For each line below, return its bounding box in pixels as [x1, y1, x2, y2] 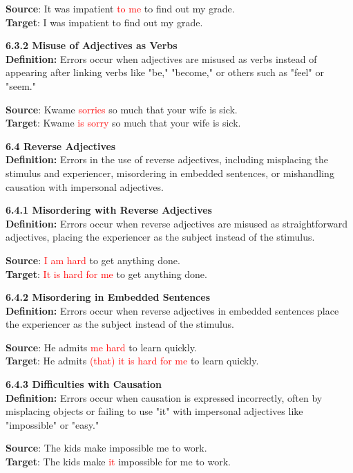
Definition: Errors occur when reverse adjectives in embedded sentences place [6, 303, 339, 317]
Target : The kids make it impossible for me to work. [6, 454, 231, 469]
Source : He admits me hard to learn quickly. [6, 340, 197, 354]
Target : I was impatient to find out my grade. [6, 15, 203, 29]
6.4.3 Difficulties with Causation [6, 377, 162, 391]
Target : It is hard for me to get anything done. [6, 266, 207, 281]
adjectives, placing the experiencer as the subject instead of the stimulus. [6, 230, 315, 244]
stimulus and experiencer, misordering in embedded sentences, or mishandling [6, 165, 334, 180]
